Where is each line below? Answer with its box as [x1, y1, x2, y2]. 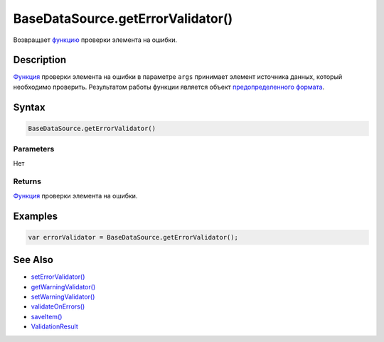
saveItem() [31, 312, 63, 321]
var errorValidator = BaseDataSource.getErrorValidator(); [28, 233, 238, 241]
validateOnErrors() [31, 302, 85, 311]
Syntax [13, 101, 46, 113]
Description [13, 54, 67, 66]
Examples [13, 210, 58, 222]
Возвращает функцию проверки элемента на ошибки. [13, 36, 178, 44]
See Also [13, 254, 53, 266]
